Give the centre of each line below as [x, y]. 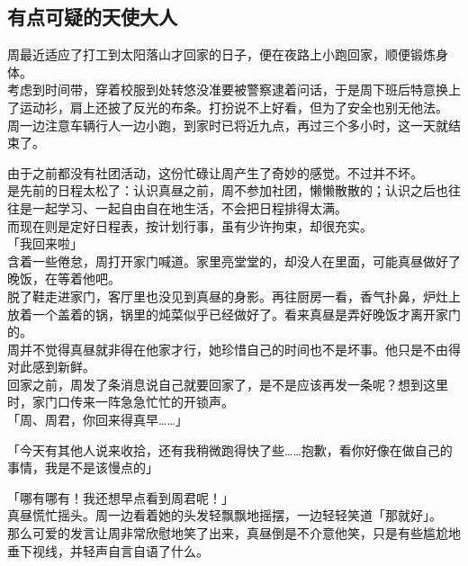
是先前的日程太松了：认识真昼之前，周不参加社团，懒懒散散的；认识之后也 [228, 190]
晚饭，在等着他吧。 [64, 279]
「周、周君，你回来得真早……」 [98, 420]
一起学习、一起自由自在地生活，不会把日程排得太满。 [189, 207]
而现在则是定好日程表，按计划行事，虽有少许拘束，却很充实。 [190, 225]
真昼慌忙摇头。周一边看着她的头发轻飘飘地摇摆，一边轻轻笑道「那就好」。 [225, 515]
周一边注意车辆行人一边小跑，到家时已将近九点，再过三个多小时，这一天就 [228, 125]
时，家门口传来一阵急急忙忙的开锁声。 [121, 402]
